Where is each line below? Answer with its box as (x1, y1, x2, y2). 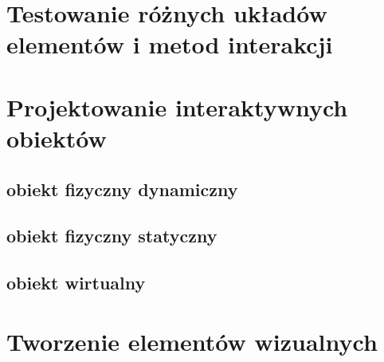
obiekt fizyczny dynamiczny (6, 176, 238, 201)
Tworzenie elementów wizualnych (6, 325, 378, 357)
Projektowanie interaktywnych (6, 90, 348, 123)
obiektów (6, 121, 107, 154)
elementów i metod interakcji (6, 28, 333, 61)
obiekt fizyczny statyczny (6, 223, 217, 248)
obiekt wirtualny (6, 270, 146, 295)
